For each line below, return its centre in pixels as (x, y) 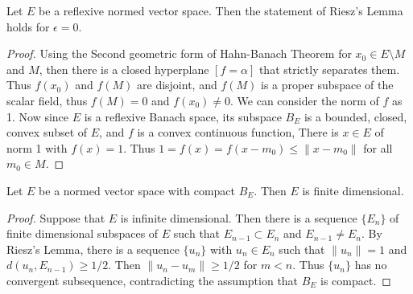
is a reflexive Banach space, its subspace (183, 116)
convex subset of (47, 132)
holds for (28, 26)
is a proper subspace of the (327, 85)
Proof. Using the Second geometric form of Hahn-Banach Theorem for (179, 53)
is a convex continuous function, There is (238, 132)
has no (371, 265)
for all (378, 147)
